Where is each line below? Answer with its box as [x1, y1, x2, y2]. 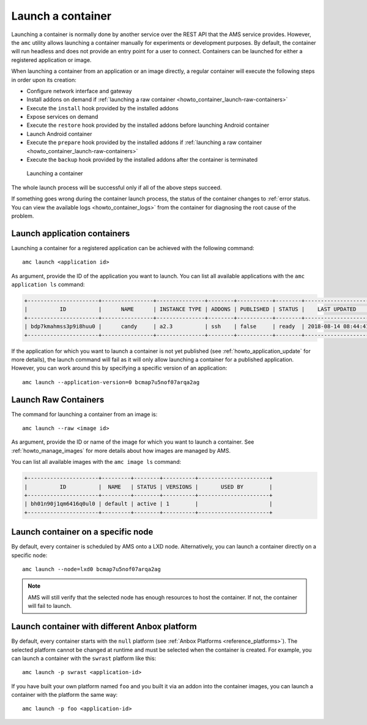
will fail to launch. [28, 602, 72, 610]
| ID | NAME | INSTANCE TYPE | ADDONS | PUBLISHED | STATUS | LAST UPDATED [24, 306, 357, 313]
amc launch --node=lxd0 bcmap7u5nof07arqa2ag [22, 566, 161, 573]
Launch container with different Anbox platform [11, 621, 197, 632]
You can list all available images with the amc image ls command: [11, 458, 182, 466]
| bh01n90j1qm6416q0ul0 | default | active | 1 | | [24, 500, 273, 507]
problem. [11, 212, 34, 219]
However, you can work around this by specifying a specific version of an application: [11, 365, 228, 372]
